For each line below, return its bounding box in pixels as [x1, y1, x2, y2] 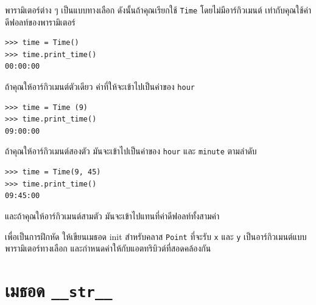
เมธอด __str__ [5, 277, 113, 302]
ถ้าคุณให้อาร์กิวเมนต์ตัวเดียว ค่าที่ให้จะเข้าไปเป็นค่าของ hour [5, 80, 195, 93]
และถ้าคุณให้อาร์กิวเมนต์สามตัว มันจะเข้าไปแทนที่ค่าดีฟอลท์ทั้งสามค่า [5, 209, 220, 222]
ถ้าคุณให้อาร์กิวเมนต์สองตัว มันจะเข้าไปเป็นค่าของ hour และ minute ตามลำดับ [5, 145, 257, 157]
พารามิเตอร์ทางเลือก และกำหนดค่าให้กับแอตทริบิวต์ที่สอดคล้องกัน [5, 242, 211, 255]
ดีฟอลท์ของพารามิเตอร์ [5, 15, 75, 28]
